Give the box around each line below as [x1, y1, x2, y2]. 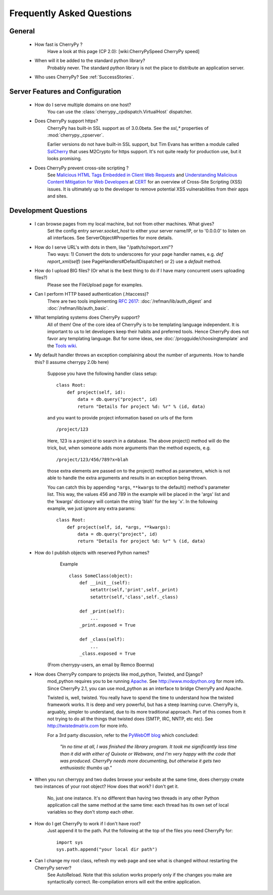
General [9, 27, 35, 35]
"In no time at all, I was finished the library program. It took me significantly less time [60, 743, 237, 750]
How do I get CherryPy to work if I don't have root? [34, 820, 141, 826]
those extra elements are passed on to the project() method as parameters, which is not [47, 467, 231, 474]
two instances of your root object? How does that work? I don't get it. [34, 783, 179, 789]
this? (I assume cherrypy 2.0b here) [34, 359, 109, 365]
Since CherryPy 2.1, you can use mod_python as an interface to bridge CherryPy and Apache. [47, 685, 243, 691]
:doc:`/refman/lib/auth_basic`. [47, 305, 109, 311]
